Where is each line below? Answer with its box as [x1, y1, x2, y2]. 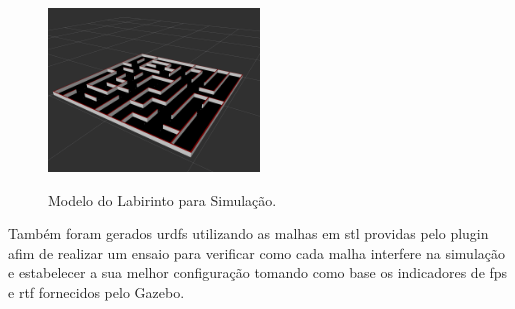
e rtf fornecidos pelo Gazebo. [8, 281, 185, 302]
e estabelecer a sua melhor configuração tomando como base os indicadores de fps [8, 262, 508, 283]
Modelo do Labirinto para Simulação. [48, 189, 277, 210]
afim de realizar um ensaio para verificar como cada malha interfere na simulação [8, 242, 505, 263]
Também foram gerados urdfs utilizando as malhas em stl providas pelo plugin [8, 223, 489, 244]
